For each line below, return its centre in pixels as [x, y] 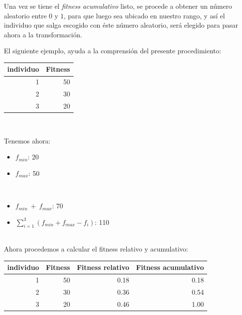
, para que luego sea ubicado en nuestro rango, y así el [144, 15]
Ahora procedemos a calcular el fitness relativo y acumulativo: [96, 249]
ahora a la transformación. [43, 34]
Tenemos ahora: [27, 140]
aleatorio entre [25, 15]
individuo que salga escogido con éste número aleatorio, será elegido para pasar [121, 25]
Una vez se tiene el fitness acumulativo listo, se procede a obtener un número [118, 6]
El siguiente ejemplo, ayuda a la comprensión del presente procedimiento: [113, 51]
